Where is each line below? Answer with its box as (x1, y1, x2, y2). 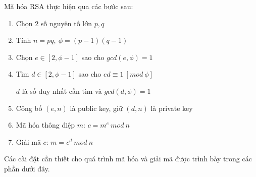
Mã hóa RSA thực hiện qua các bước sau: (4, 1, 133, 11)
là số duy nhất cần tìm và (22, 85, 102, 96)
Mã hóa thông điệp (16, 120, 75, 130)
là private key (150, 102, 193, 113)
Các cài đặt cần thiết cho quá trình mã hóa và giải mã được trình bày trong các (4, 153, 252, 164)
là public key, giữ (70, 102, 123, 113)
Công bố (16, 102, 42, 113)
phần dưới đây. (4, 163, 50, 173)
